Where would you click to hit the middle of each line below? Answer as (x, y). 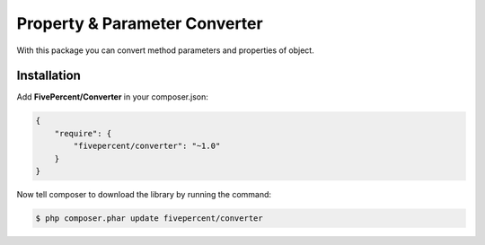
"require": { (83, 133)
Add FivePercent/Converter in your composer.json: (112, 97)
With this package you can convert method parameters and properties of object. (165, 50)
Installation (48, 76)
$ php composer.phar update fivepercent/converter (150, 218)
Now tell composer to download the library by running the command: (144, 194)
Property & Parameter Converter (140, 23)
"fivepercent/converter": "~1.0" (147, 146)
